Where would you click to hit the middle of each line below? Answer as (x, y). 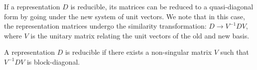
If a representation (32, 6)
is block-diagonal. (53, 61)
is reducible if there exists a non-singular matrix (138, 52)
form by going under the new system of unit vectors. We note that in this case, (125, 16)
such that (235, 52)
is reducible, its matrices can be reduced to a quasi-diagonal (162, 6)
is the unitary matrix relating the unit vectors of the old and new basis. (140, 35)
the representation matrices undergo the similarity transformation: (105, 26)
